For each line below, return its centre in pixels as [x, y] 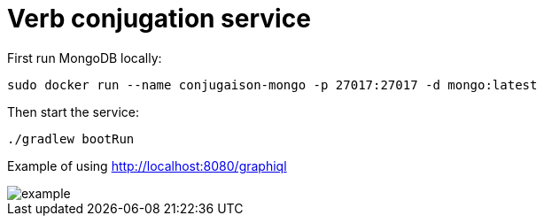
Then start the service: [74, 111]
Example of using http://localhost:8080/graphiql [147, 165]
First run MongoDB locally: [85, 58]
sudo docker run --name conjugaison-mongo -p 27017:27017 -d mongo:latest [272, 85]
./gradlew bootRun [71, 138]
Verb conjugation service [159, 19]
